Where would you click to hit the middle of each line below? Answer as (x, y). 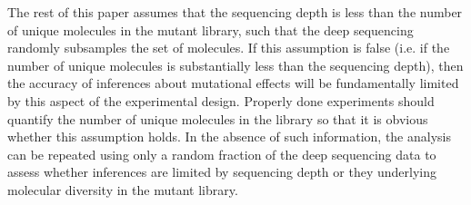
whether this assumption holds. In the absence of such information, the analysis (229, 137)
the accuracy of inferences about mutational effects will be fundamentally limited (233, 83)
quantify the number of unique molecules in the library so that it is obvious (218, 118)
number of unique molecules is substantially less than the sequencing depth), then (235, 65)
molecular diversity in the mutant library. (123, 189)
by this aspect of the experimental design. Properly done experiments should (221, 100)
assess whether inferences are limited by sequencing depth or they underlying (222, 172)
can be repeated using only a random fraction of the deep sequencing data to (222, 154)
